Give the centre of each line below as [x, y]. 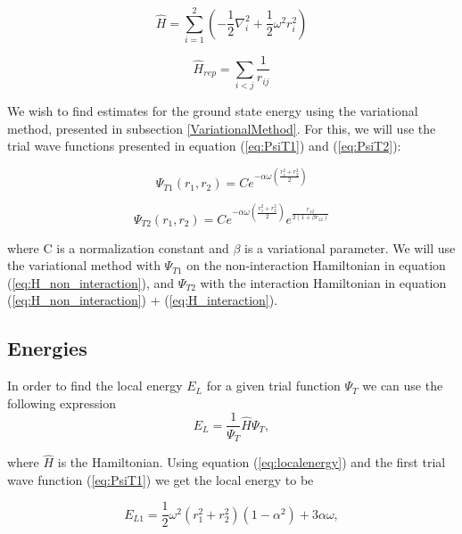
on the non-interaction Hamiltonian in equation [316, 265]
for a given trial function [273, 386]
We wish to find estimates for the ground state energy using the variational [213, 110]
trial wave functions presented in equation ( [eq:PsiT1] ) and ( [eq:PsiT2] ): [204, 146]
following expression [62, 403]
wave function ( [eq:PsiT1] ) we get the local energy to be [161, 479]
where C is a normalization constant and [118, 247]
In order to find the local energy [95, 386]
